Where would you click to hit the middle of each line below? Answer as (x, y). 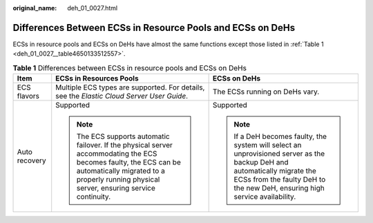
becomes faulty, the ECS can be (128, 162)
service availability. (265, 197)
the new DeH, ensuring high (279, 188)
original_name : (35, 8)
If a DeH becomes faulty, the (280, 136)
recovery (31, 160)
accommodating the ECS (117, 153)
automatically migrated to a (121, 171)
